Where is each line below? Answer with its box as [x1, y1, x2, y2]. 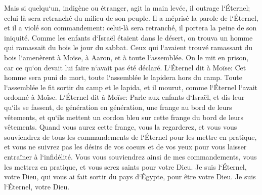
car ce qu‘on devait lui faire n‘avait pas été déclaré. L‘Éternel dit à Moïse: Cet [4, 62, 246, 72]
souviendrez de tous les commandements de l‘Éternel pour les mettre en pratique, [4, 131, 257, 142]
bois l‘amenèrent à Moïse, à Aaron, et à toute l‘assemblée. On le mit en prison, [4, 52, 249, 62]
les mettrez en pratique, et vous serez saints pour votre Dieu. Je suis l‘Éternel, [4, 161, 247, 172]
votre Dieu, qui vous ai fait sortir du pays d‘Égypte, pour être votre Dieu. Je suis [4, 171, 256, 182]
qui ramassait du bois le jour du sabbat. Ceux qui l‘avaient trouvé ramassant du [4, 42, 253, 53]
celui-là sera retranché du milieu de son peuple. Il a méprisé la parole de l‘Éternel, [4, 12, 258, 23]
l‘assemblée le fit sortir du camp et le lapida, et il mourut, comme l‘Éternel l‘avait [4, 82, 258, 92]
